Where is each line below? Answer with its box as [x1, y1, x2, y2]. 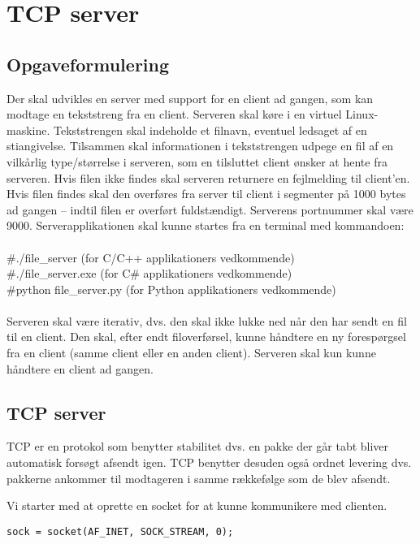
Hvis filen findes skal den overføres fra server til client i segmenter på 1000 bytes [6, 185, 406, 202]
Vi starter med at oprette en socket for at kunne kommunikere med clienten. [6, 497, 388, 514]
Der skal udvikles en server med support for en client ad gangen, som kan [6, 89, 374, 106]
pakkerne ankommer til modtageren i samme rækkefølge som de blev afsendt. [6, 469, 391, 486]
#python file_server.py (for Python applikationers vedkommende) [6, 280, 336, 297]
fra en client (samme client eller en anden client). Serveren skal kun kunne [6, 344, 376, 361]
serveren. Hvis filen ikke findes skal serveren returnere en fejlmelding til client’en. [6, 169, 410, 186]
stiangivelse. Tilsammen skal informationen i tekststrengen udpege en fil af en [6, 137, 394, 154]
